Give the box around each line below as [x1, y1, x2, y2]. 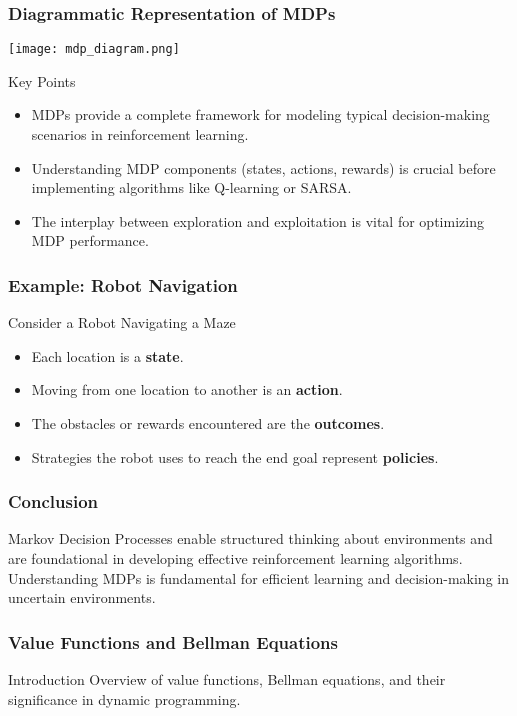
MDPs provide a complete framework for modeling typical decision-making [31, 104, 490, 125]
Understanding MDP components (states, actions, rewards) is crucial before [31, 157, 496, 178]
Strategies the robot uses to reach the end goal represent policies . [31, 446, 439, 467]
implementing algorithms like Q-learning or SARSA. [31, 177, 352, 198]
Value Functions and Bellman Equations [8, 629, 338, 654]
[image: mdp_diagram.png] [8, 42, 180, 57]
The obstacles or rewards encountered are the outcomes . [31, 413, 385, 434]
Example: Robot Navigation [8, 272, 238, 297]
